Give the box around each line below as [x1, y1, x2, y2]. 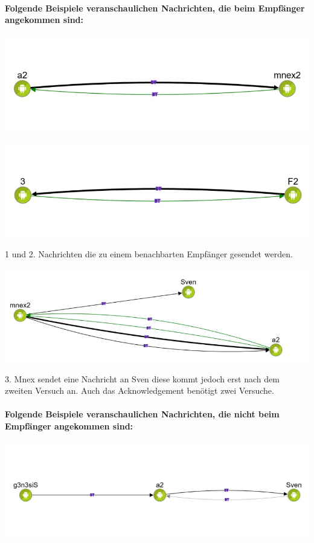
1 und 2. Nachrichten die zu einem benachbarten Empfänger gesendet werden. [5, 248, 293, 260]
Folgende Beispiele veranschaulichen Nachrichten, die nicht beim [5, 408, 280, 420]
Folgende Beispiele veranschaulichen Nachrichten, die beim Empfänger [5, 1, 305, 14]
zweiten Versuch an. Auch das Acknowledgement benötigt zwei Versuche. [5, 384, 274, 397]
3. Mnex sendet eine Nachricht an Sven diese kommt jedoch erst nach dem [5, 372, 280, 385]
